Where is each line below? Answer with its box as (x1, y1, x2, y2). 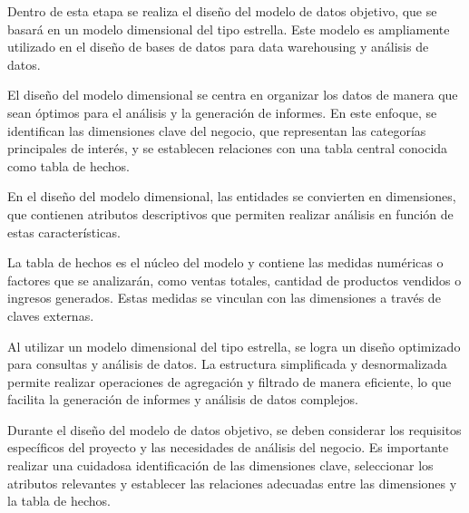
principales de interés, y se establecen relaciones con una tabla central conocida (7, 139, 448, 158)
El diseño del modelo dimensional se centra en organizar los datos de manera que (7, 85, 458, 104)
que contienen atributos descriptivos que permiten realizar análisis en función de (7, 204, 454, 223)
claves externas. (7, 305, 94, 324)
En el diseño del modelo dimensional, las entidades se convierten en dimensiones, (7, 187, 456, 206)
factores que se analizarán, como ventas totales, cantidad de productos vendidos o (7, 270, 462, 289)
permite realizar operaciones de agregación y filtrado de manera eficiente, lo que (7, 372, 452, 391)
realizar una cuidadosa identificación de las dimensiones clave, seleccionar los (7, 456, 434, 475)
